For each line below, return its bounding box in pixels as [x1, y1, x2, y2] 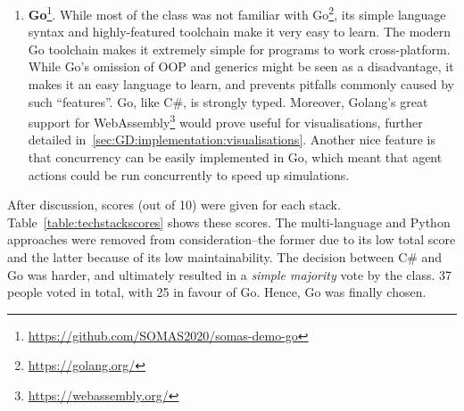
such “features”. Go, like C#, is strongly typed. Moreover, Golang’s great [28, 92, 428, 111]
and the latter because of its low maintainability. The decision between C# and [7, 248, 443, 267]
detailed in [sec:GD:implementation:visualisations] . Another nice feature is [28, 130, 435, 149]
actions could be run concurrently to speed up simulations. [28, 165, 350, 184]
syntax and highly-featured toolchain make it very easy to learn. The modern [28, 22, 452, 41]
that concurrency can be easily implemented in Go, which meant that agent [28, 148, 443, 167]
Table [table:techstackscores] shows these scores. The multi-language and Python [7, 212, 451, 231]
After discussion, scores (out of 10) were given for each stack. [7, 195, 341, 214]
